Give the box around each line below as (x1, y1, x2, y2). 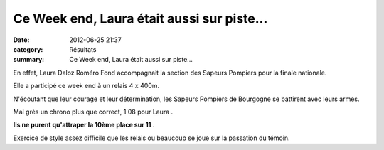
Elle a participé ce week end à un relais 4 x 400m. (13, 82, 160, 90)
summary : (13, 55, 45, 64)
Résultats (69, 45, 97, 53)
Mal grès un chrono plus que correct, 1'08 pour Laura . (13, 107, 174, 116)
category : (13, 45, 43, 53)
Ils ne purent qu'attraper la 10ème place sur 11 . (13, 121, 155, 129)
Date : (13, 36, 30, 44)
